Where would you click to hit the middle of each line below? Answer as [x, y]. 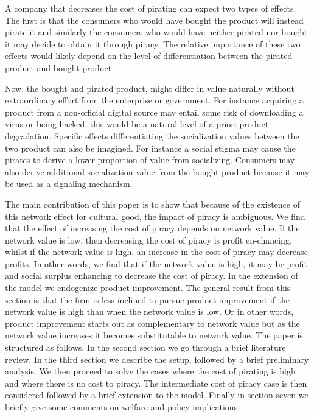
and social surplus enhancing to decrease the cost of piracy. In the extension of [152, 275]
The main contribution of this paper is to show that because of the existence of [153, 204]
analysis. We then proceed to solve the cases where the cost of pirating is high [150, 371]
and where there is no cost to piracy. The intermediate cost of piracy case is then [156, 383]
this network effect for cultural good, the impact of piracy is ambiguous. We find [155, 216]
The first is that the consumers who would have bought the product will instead [154, 20]
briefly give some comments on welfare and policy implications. [123, 407]
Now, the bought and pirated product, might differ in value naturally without [150, 88]
